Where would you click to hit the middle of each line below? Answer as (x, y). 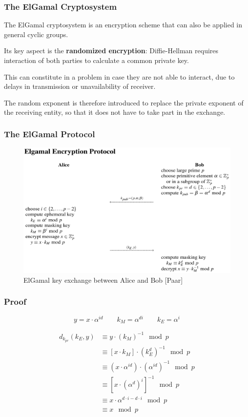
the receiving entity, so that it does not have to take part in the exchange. (115, 112)
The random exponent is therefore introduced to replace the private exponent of (124, 102)
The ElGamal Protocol (50, 134)
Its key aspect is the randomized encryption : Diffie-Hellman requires (111, 51)
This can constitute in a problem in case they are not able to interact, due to (119, 76)
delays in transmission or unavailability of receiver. (80, 86)
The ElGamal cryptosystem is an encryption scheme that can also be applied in (123, 25)
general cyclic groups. (36, 34)
